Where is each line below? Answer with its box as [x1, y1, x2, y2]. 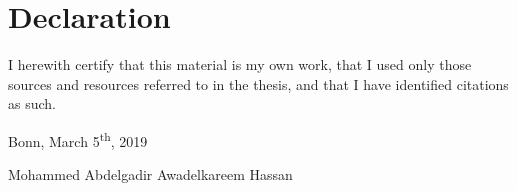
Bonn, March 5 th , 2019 [8, 127, 148, 151]
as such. [8, 93, 56, 114]
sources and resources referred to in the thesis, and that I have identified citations [8, 73, 509, 94]
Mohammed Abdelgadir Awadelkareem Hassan [8, 164, 293, 185]
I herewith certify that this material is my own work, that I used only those [8, 54, 472, 75]
